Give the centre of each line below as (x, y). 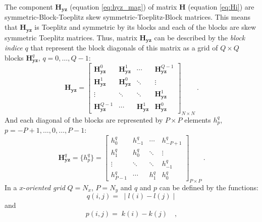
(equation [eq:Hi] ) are (221, 7)
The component (29, 7)
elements (198, 119)
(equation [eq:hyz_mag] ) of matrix (123, 7)
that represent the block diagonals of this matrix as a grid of (124, 47)
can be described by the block (200, 37)
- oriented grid (44, 187)
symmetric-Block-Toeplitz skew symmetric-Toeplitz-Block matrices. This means (127, 17)
